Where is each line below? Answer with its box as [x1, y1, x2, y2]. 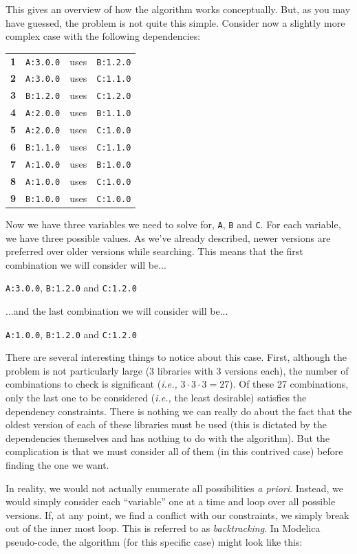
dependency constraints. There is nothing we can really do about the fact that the [6, 403, 352, 418]
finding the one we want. [6, 458, 109, 472]
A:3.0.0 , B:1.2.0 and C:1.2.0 [6, 280, 137, 295]
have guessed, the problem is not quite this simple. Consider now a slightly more [6, 15, 345, 30]
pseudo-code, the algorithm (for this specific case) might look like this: [6, 535, 303, 549]
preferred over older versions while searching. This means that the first [6, 244, 303, 258]
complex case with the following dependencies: [6, 29, 201, 43]
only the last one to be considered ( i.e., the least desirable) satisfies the [6, 390, 307, 405]
